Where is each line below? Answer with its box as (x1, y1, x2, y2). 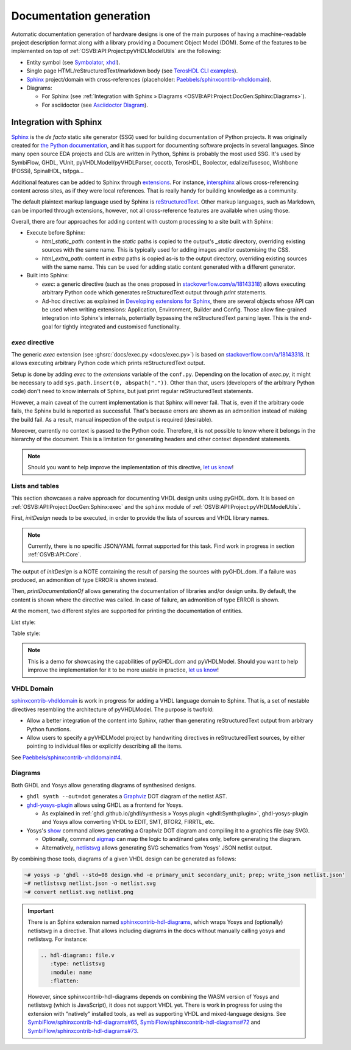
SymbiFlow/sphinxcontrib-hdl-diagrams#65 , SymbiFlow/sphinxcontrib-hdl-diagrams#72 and (27, 1018, 261, 1026)
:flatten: (49, 977, 79, 984)
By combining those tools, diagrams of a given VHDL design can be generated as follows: (11, 855, 236, 862)
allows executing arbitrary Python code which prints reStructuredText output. (11, 360, 205, 367)
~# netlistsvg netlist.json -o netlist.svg (24, 880, 157, 887)
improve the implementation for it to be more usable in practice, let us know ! (27, 666, 219, 673)
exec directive (11, 338, 54, 347)
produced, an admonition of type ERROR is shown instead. (11, 576, 158, 584)
